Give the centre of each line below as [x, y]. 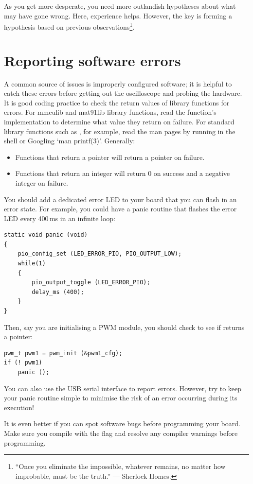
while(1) [32, 264]
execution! [19, 407]
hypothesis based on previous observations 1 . [69, 26]
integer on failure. [42, 182]
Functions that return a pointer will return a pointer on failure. [110, 157]
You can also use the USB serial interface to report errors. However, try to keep [123, 388]
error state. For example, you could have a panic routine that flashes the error [120, 209]
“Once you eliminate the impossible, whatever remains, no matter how [120, 466]
